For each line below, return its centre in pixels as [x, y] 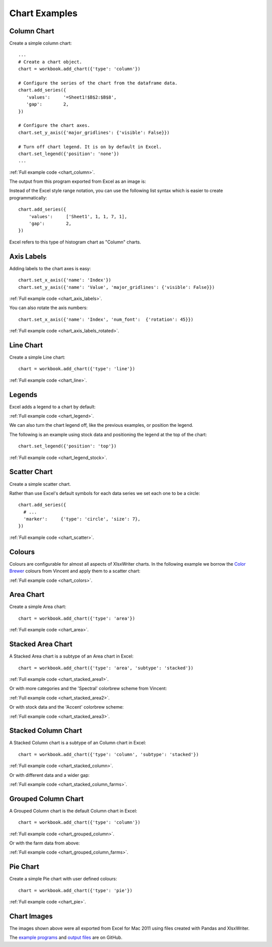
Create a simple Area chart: [38, 607]
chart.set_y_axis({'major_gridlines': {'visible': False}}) [94, 132]
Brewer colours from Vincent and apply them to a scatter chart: [75, 571]
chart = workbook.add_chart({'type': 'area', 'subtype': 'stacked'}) [106, 668]
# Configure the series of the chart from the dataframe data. [98, 83]
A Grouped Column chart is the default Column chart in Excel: [73, 811]
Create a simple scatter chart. [40, 484]
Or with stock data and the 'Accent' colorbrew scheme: [66, 707]
